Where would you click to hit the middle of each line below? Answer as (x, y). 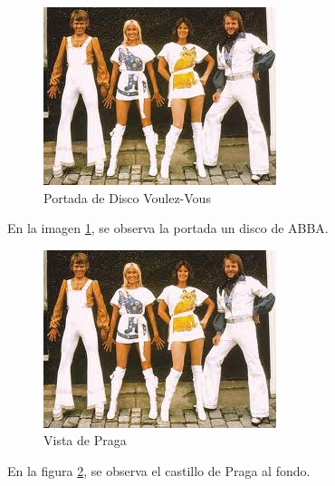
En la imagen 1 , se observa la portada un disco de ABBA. (168, 228)
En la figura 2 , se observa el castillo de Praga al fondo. (159, 470)
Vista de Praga (85, 440)
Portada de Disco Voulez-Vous (127, 197)
